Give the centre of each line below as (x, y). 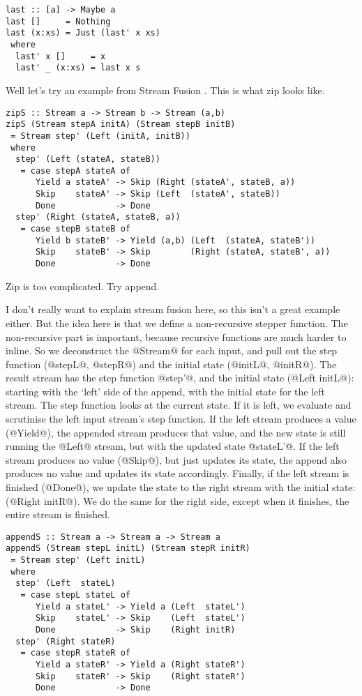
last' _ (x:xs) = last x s (78, 68)
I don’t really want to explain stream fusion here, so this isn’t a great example (173, 309)
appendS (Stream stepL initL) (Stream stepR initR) (128, 549)
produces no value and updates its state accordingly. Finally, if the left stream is (178, 473)
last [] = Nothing (58, 21)
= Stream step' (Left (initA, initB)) (100, 136)
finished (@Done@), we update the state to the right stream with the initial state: (181, 487)
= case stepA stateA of (75, 171)
